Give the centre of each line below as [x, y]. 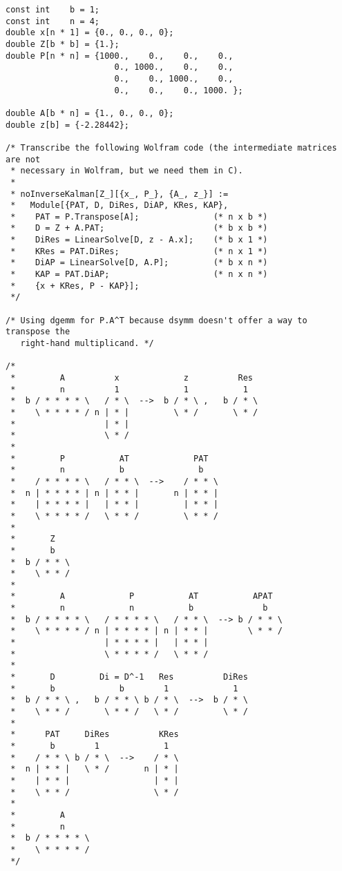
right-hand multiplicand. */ [87, 344]
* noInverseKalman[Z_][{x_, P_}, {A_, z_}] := [120, 194]
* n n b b [139, 608]
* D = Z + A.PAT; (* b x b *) [139, 228]
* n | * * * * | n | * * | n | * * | [114, 493]
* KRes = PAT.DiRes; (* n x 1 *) [139, 251]
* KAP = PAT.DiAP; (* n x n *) [139, 275]
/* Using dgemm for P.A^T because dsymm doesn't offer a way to [156, 320]
